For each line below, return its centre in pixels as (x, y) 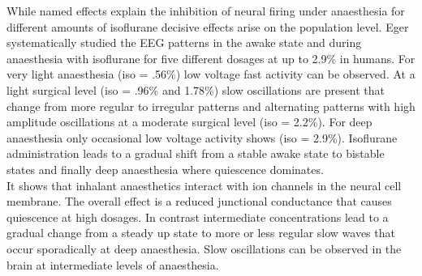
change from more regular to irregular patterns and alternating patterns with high (211, 106)
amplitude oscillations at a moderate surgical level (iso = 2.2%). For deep (189, 122)
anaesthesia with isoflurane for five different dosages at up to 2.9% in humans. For (211, 58)
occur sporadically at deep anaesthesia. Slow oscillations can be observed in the (204, 248)
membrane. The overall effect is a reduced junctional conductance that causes (199, 201)
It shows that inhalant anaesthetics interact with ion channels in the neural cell (204, 185)
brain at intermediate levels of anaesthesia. (113, 264)
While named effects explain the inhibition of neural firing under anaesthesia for (206, 11)
